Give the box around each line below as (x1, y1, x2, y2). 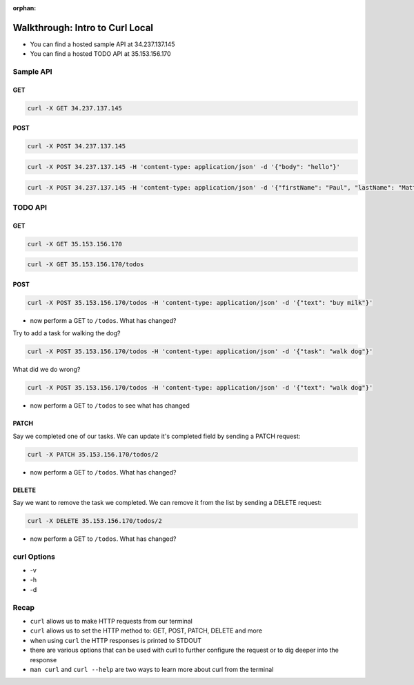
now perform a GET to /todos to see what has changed (30, 401, 190, 410)
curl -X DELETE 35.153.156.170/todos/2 (27, 517, 162, 524)
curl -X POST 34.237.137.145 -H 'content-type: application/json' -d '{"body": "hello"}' (27, 163, 341, 170)
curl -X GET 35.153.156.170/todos (27, 261, 144, 268)
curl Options (12, 552, 55, 562)
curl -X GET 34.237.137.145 (27, 104, 122, 112)
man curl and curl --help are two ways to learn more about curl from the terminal (30, 665, 274, 673)
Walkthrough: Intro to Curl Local (12, 21, 154, 34)
